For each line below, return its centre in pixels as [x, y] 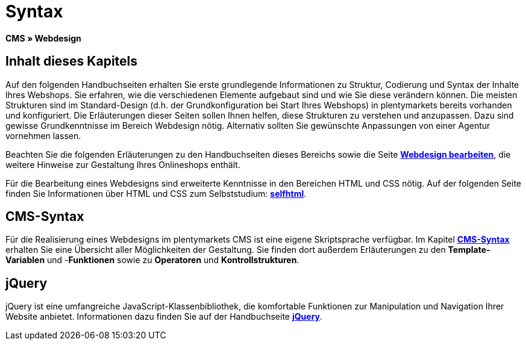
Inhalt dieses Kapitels [72, 61]
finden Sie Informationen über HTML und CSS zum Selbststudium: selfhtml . [156, 193]
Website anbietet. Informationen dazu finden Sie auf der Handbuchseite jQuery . [164, 317]
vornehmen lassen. [43, 135]
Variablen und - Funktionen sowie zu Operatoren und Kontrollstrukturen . [152, 260]
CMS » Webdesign [43, 38]
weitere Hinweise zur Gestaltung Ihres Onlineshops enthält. [123, 164]
